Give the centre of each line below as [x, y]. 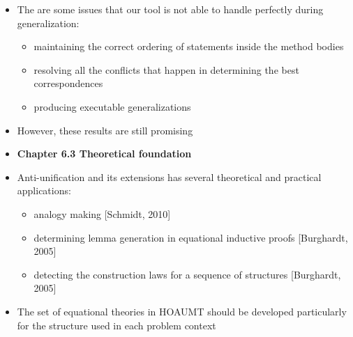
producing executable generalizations [112, 106]
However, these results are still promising [105, 130]
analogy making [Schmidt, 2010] [102, 213]
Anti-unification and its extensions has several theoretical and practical [169, 177]
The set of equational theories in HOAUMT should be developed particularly [182, 311]
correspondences [68, 83]
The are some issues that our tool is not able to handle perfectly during [170, 9]
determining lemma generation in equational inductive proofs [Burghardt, [191, 237]
